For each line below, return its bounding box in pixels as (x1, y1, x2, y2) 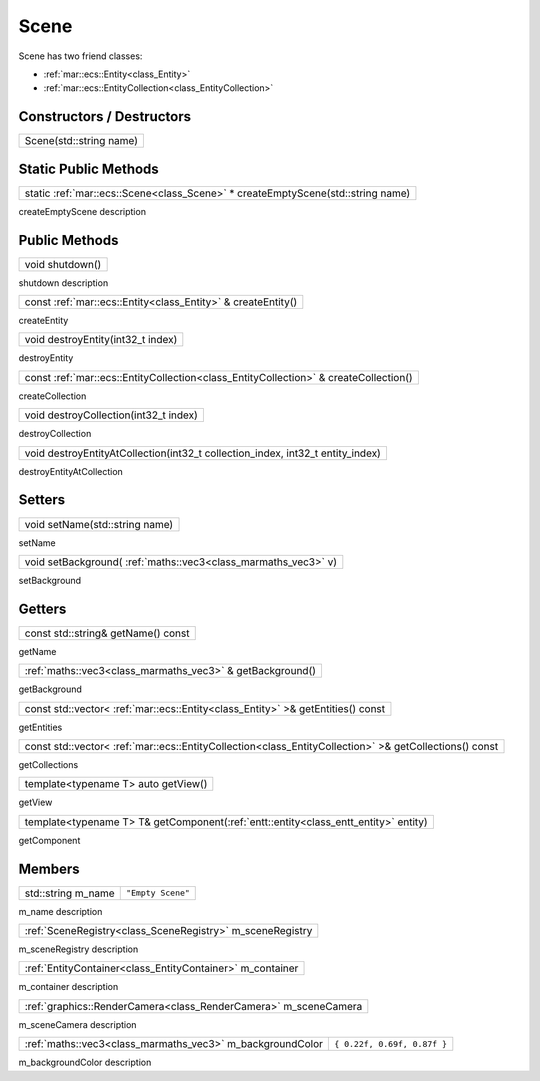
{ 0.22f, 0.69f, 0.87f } (334, 1038, 448, 1049)
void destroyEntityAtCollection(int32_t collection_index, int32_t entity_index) (24, 446, 382, 460)
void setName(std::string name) (24, 517, 174, 531)
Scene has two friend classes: (18, 50, 143, 62)
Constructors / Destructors (18, 108, 192, 125)
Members (18, 860, 80, 877)
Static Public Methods (18, 160, 159, 177)
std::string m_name (24, 886, 115, 900)
